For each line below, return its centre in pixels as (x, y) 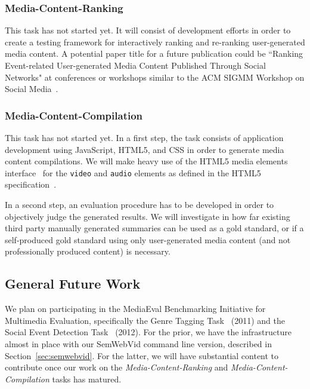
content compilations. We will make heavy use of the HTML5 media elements (146, 161)
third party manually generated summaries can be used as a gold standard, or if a (154, 228)
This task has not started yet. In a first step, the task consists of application (144, 137)
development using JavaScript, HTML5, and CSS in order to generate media (145, 149)
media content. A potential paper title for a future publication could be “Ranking (154, 53)
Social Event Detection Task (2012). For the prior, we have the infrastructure (148, 332)
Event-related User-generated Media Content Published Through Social (135, 65)
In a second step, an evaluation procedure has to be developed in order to (139, 205)
